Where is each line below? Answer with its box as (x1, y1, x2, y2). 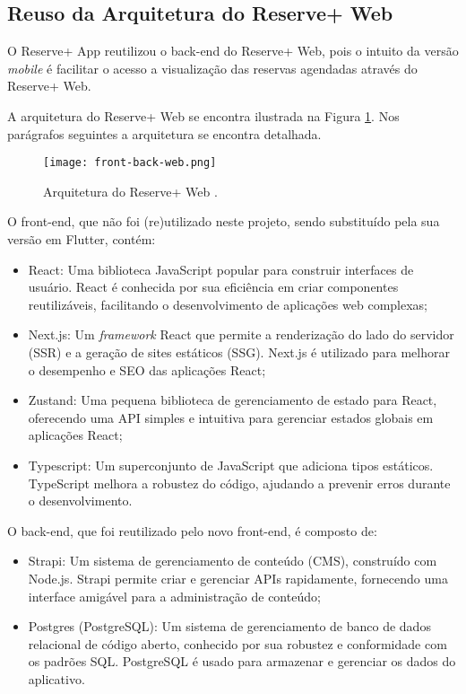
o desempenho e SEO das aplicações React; (28, 360, 266, 379)
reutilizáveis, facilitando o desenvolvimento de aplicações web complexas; (28, 294, 427, 313)
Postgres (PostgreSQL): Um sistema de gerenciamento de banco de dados (28, 617, 431, 636)
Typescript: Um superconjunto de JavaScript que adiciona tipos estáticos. (28, 455, 434, 474)
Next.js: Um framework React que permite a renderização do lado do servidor (28, 325, 454, 344)
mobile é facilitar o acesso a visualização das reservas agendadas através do (7, 58, 418, 77)
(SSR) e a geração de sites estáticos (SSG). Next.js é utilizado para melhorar (28, 342, 450, 361)
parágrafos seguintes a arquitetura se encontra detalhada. (7, 124, 322, 143)
